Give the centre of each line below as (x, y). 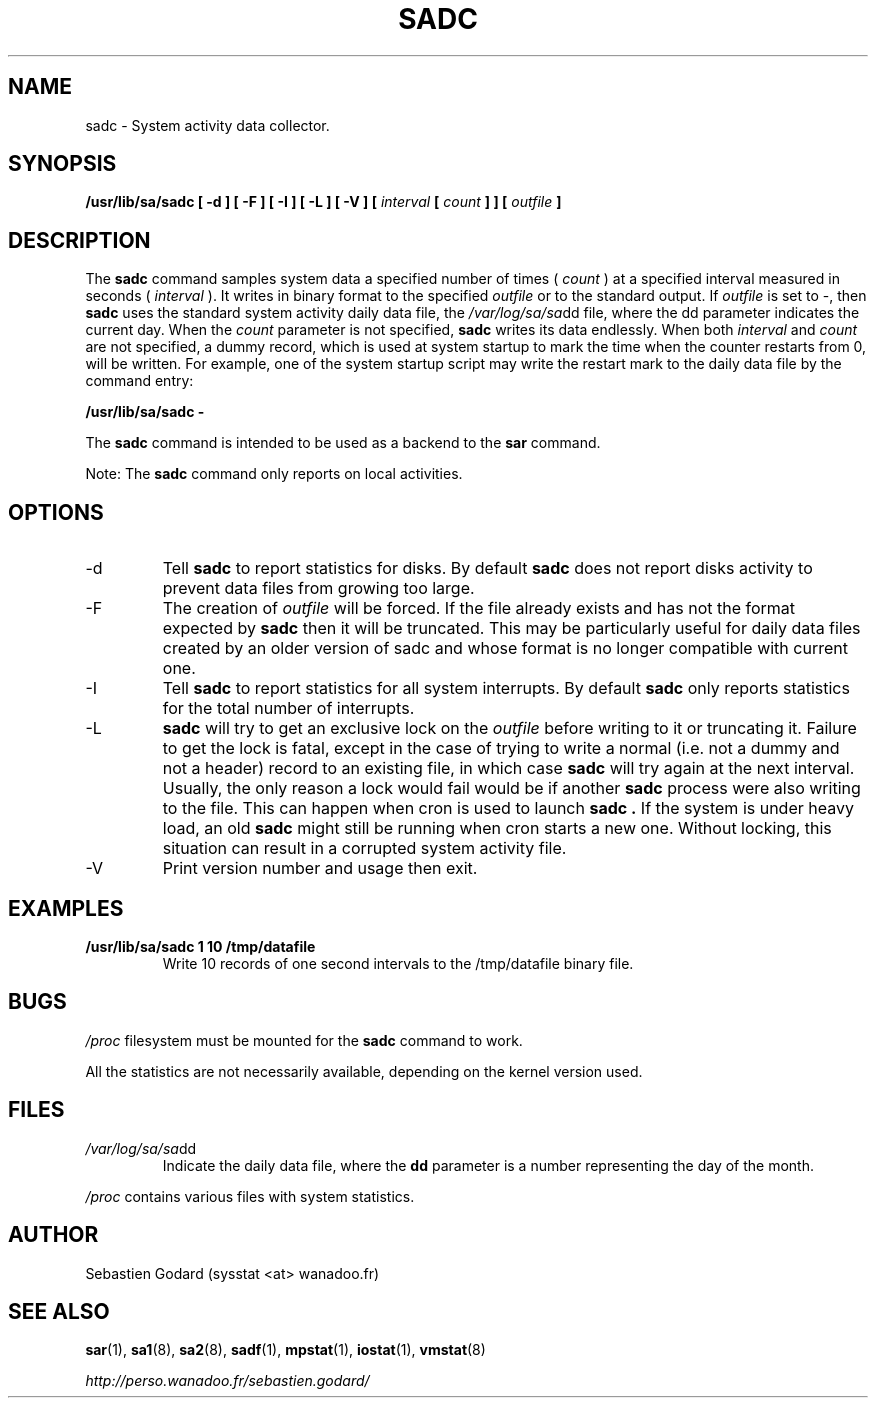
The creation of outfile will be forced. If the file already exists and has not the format (479, 608)
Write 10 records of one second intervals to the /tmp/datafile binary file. (398, 963)
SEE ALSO (59, 1311)
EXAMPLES (66, 908)
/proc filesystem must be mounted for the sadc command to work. (304, 1040)
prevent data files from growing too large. (318, 588)
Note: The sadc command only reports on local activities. (274, 474)
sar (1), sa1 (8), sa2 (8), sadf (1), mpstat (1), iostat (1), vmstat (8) (285, 1350)
